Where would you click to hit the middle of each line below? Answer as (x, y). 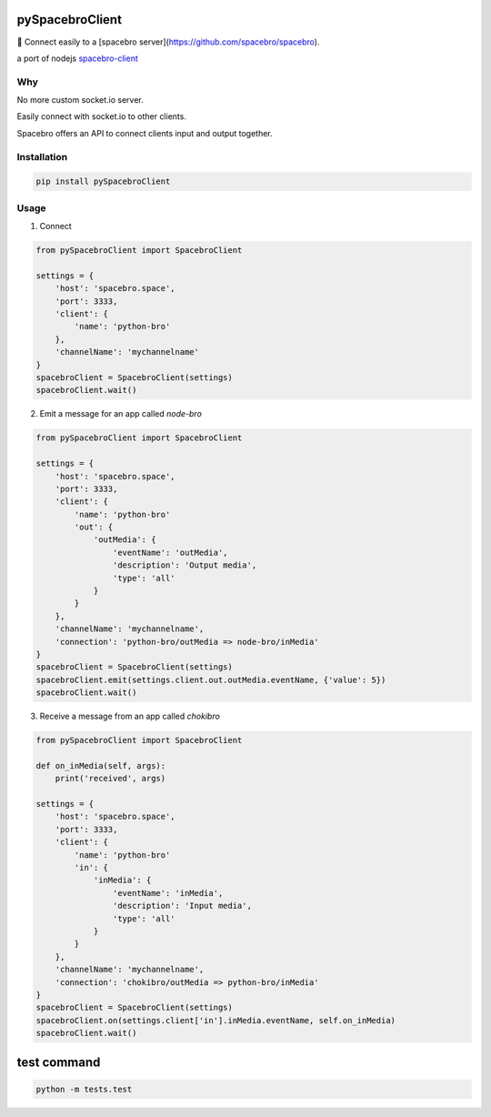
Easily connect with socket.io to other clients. (101, 116)
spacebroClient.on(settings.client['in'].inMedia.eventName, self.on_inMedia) (215, 1020)
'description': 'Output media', (185, 565)
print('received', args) (110, 779)
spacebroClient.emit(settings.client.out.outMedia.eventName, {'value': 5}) (211, 679)
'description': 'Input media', (182, 906)
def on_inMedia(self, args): (101, 765)
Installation (42, 156)
